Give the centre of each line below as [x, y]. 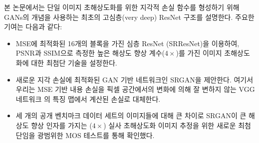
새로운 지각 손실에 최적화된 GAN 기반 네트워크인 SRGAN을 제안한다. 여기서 [134, 79]
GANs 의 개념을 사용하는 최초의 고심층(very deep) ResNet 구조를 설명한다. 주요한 [129, 17]
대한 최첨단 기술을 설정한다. [74, 62]
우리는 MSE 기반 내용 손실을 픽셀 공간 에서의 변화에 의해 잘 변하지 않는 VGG [135, 89]
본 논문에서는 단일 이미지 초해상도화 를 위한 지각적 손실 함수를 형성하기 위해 [122, 7]
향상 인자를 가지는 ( [62, 125]
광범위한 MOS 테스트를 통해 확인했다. [96, 135]
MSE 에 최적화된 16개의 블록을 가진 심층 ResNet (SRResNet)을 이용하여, [128, 43]
